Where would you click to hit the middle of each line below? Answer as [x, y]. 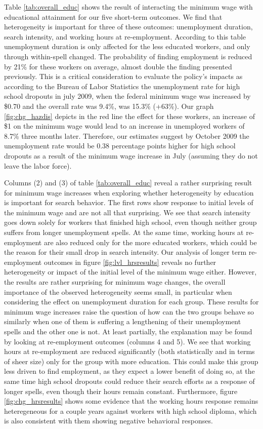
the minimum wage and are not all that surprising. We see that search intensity [127, 212]
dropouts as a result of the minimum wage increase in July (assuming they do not [131, 155]
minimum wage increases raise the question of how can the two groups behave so [129, 311]
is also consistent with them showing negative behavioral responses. [108, 421]
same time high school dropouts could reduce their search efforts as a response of [129, 381]
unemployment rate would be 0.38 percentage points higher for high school [120, 146]
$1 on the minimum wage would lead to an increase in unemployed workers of [124, 126]
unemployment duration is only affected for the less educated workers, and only [127, 46]
